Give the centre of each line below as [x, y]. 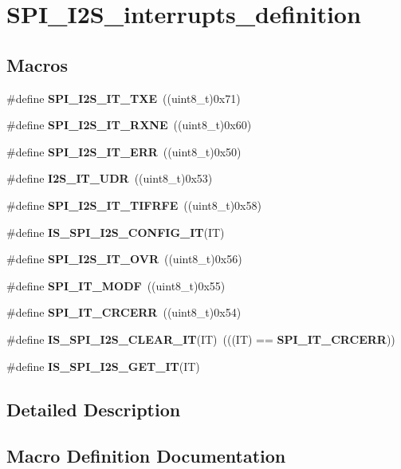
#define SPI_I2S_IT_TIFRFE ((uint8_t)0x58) [134, 205]
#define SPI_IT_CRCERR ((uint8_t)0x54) [124, 312]
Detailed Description [94, 409]
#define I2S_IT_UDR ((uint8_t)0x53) [110, 178]
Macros [37, 64]
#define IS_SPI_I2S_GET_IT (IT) [103, 366]
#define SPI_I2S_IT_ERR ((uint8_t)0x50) [124, 151]
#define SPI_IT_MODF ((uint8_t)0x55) [116, 285]
